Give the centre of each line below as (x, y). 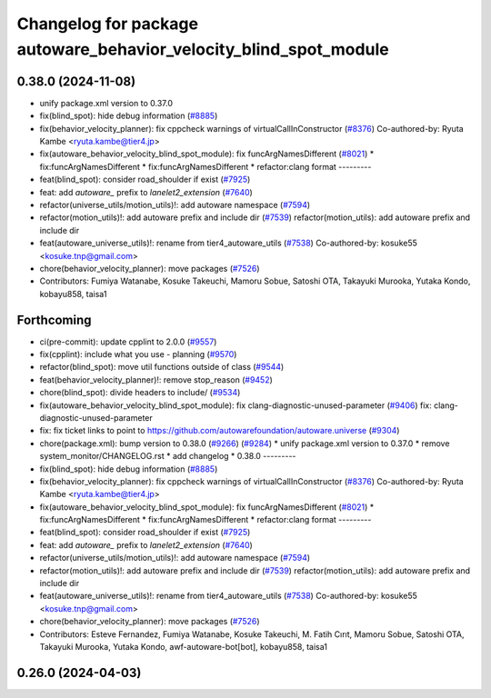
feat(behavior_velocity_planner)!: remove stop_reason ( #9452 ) (156, 379)
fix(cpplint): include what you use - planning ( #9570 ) (138, 354)
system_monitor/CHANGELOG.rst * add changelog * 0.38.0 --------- (168, 456)
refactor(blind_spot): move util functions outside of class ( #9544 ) (162, 367)
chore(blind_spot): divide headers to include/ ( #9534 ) (140, 393)
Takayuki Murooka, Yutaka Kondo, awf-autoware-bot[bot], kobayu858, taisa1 (183, 647)
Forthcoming (54, 319)
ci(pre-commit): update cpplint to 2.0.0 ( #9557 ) (128, 342)
